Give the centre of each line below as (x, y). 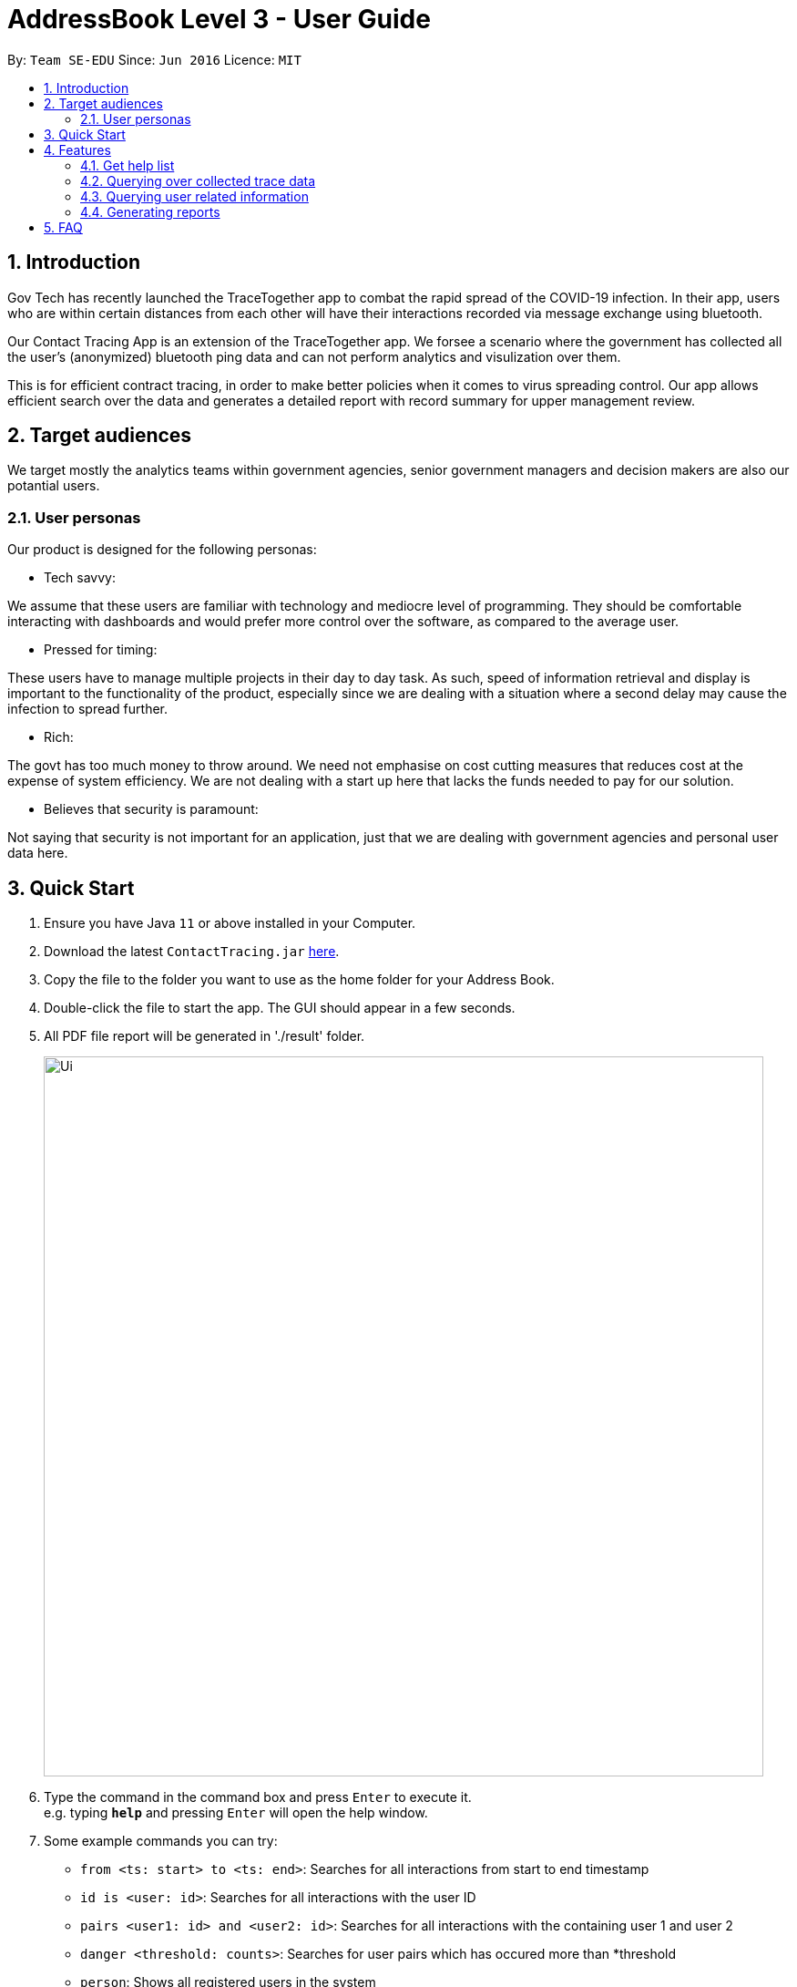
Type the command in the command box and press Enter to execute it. (258, 1797)
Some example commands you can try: (161, 1841)
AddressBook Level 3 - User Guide (219, 19)
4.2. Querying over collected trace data (198, 180)
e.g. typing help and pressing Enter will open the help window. (236, 1813)
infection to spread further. (88, 709)
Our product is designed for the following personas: (162, 550)
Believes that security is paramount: (151, 809)
